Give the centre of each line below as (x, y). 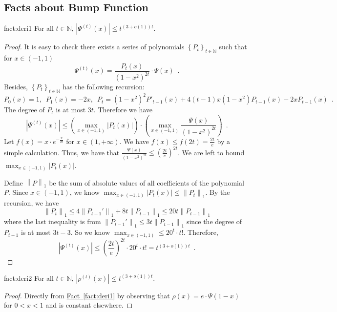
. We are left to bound (211, 152)
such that (233, 47)
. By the (218, 192)
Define (13, 182)
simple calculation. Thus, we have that (62, 152)
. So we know (90, 232)
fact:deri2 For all (29, 278)
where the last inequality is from (53, 221)
